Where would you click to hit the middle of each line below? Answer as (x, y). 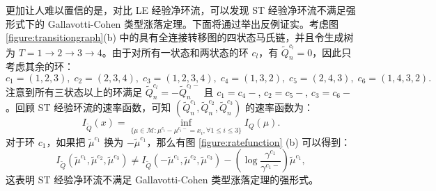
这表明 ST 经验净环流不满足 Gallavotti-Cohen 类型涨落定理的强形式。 (162, 180)
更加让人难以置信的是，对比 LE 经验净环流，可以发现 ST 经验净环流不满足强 (181, 10)
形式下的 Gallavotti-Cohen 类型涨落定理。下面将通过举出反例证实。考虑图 (172, 23)
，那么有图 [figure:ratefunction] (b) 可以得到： (249, 141)
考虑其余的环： (40, 66)
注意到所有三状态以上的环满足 (74, 91)
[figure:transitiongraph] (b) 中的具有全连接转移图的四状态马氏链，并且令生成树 (180, 37)
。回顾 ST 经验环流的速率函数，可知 (88, 107)
